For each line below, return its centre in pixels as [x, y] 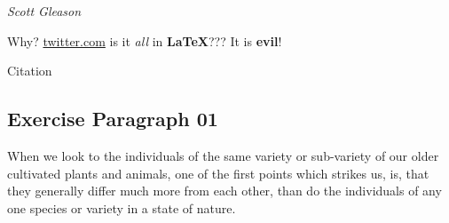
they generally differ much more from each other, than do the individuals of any [224, 191]
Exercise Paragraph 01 [113, 119]
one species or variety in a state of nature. [122, 207]
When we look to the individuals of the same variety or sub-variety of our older [223, 155]
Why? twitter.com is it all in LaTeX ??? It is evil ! [145, 40]
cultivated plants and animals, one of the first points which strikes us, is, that [218, 173]
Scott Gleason [44, 11]
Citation [30, 71]
